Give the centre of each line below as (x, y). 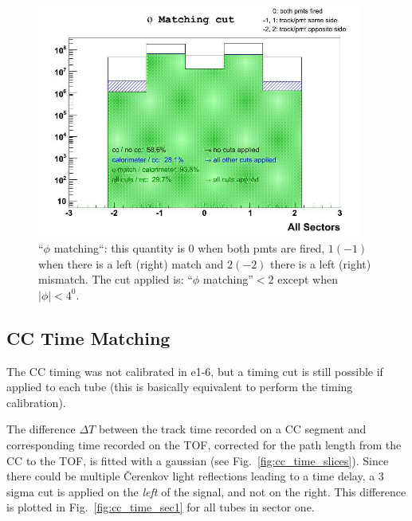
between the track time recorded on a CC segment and (232, 429)
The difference (41, 429)
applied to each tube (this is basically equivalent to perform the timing (180, 387)
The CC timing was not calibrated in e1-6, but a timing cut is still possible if (195, 371)
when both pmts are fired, (261, 248)
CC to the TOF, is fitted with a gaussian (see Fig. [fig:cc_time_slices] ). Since (198, 460)
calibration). (36, 402)
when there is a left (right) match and (131, 263)
